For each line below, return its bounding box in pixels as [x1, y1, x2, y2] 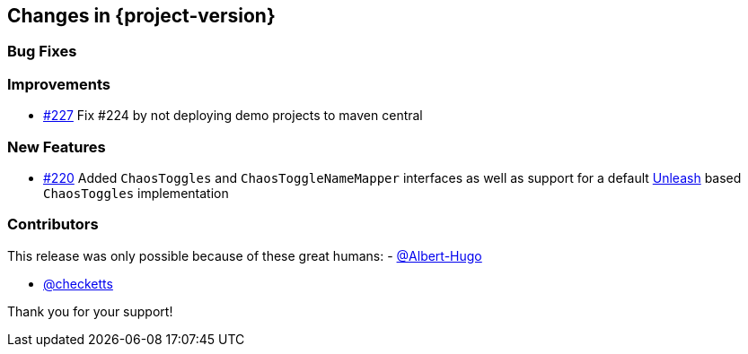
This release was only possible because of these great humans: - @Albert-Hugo [7, 247, 482, 263]
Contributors [7, 215, 99, 234]
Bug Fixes [7, 42, 77, 61]
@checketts [43, 275, 113, 291]
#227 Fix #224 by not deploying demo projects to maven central [43, 108, 423, 124]
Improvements [7, 74, 110, 93]
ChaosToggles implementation [43, 185, 229, 201]
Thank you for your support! [7, 303, 173, 319]
